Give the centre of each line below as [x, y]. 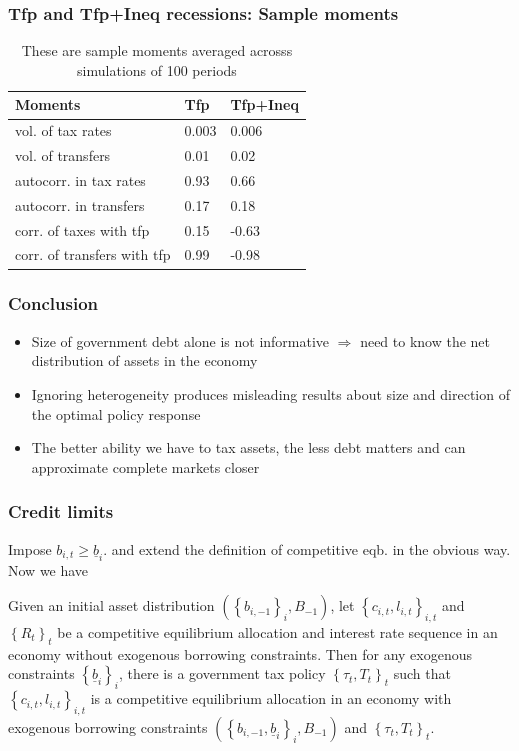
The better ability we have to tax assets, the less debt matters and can [248, 447]
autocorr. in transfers [80, 204]
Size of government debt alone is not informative [180, 340]
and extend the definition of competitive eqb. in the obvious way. [311, 548]
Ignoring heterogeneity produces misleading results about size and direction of [270, 393]
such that [422, 673]
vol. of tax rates [63, 130]
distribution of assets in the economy [144, 360]
